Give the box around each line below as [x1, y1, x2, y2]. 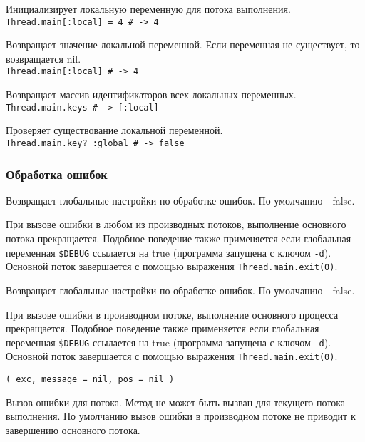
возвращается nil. [6, 51, 81, 66]
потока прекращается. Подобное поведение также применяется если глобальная [6, 231, 351, 245]
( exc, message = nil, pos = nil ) [6, 374, 175, 384]
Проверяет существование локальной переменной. [6, 123, 223, 138]
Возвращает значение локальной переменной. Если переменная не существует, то [6, 37, 360, 52]
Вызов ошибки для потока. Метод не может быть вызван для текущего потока [6, 394, 346, 409]
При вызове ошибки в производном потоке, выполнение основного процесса [6, 307, 339, 322]
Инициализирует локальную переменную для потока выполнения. [6, 1, 291, 16]
